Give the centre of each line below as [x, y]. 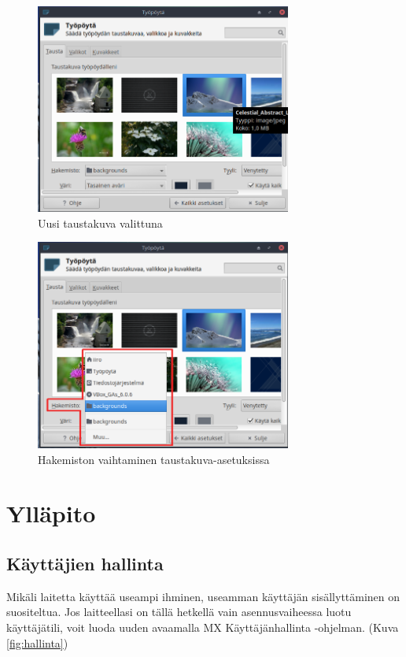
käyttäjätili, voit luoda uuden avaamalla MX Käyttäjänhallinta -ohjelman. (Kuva [203, 627]
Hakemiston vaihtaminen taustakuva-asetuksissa [154, 459]
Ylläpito [51, 513]
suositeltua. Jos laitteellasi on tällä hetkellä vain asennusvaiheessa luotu [179, 612]
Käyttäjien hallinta [85, 563]
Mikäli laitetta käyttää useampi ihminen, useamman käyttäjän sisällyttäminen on [203, 596]
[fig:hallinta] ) [37, 642]
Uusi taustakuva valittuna [100, 223]
